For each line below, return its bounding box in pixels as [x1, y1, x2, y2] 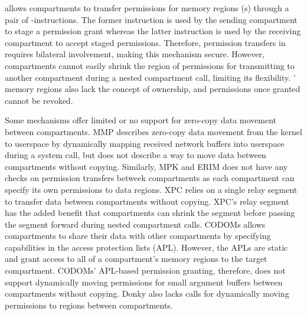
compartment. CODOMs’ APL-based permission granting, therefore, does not [5, 264, 286, 277]
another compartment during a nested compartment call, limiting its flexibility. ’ [5, 71, 296, 83]
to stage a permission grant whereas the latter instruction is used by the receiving [5, 25, 301, 37]
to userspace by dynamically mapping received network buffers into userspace [5, 137, 285, 149]
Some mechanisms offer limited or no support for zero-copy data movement [5, 114, 277, 126]
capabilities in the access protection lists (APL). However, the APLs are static [5, 241, 288, 253]
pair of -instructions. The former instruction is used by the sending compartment [5, 13, 298, 25]
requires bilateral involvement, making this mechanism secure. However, [5, 48, 264, 60]
